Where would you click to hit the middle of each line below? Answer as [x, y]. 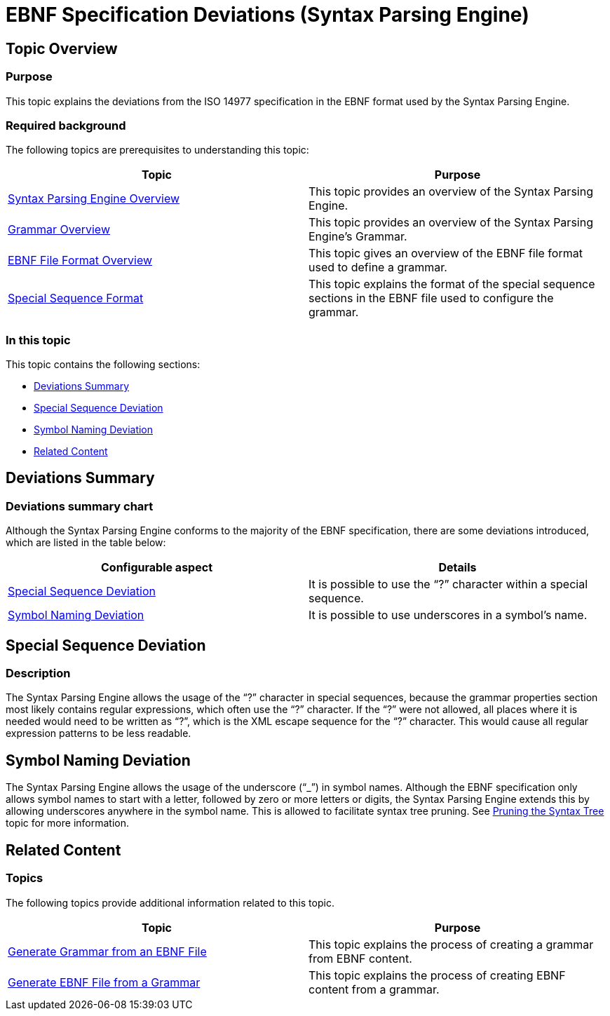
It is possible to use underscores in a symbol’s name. [448, 615]
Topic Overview [62, 48]
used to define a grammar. [378, 267]
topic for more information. [68, 823]
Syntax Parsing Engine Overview [94, 199]
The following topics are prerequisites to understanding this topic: [157, 150]
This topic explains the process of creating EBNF [437, 975]
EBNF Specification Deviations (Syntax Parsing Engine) [267, 15]
